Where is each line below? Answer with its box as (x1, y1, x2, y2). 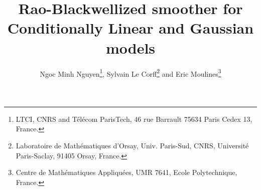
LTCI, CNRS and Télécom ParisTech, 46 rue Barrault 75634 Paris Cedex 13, (16, 113, 252, 124)
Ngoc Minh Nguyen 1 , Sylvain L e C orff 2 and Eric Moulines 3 (40, 67, 221, 79)
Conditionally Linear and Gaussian (7, 18, 254, 38)
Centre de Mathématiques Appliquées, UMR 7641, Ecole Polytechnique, (16, 167, 237, 177)
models (105, 37, 156, 58)
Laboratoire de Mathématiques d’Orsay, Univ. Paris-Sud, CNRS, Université (16, 140, 249, 150)
